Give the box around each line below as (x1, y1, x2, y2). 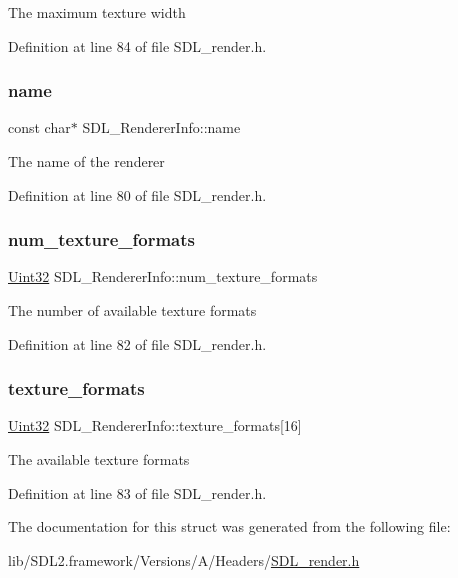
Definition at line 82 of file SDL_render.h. (8, 333, 267, 354)
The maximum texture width (8, 2, 186, 22)
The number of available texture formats (8, 300, 257, 320)
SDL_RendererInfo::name (82, 117, 241, 138)
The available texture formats (8, 449, 190, 469)
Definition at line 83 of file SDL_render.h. (8, 482, 267, 503)
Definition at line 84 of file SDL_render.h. (8, 35, 267, 56)
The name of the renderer (8, 151, 165, 171)
